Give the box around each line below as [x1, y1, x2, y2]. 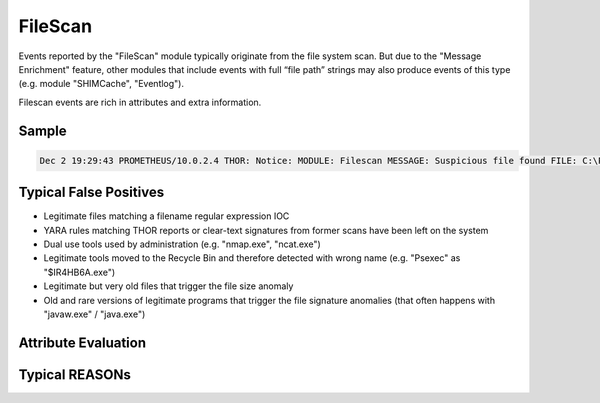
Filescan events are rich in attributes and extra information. [18, 96, 262, 108]
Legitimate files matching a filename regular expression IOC [43, 210, 290, 222]
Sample [18, 122, 67, 139]
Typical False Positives [18, 184, 165, 201]
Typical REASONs [18, 366, 132, 383]
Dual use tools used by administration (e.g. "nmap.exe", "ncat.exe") [43, 238, 322, 250]
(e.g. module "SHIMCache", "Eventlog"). [18, 78, 185, 90]
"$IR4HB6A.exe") [43, 266, 116, 278]
